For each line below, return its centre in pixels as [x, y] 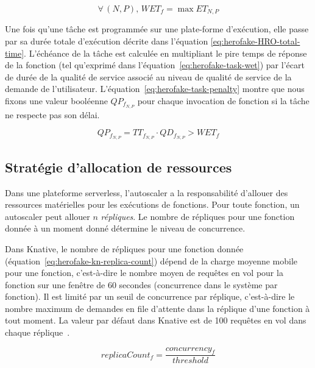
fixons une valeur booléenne [56, 101]
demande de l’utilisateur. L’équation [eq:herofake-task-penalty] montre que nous [155, 89]
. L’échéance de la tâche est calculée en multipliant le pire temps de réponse [165, 53]
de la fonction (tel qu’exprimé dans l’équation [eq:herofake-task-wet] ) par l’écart [155, 65]
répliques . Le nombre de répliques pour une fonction [198, 216]
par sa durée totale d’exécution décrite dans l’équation [107, 41]
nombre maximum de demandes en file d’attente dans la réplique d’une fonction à [157, 308]
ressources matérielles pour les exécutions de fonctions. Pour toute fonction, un [152, 204]
